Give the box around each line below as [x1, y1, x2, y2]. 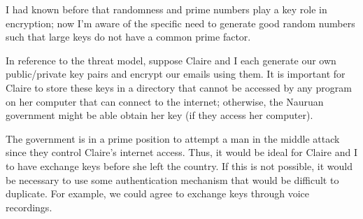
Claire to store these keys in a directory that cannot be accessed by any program [6, 80, 352, 94]
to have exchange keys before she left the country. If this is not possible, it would [6, 158, 353, 173]
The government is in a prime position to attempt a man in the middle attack [6, 131, 340, 146]
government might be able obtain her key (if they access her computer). [6, 108, 313, 122]
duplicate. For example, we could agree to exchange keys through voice [6, 186, 309, 201]
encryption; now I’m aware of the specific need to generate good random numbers [6, 15, 355, 30]
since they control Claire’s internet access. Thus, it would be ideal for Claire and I [6, 145, 357, 160]
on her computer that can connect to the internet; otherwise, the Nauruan [6, 94, 324, 108]
